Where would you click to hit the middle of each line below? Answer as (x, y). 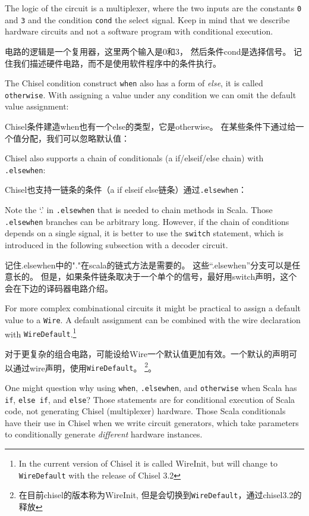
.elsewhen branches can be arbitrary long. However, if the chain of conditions (147, 221)
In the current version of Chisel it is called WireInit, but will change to (148, 463)
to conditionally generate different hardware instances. (104, 434)
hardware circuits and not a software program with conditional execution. (139, 31)
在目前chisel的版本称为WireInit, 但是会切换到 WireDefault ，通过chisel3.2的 (160, 495)
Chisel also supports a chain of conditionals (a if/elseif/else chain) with (134, 158)
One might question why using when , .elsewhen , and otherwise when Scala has (151, 387)
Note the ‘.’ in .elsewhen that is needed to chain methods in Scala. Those (139, 210)
